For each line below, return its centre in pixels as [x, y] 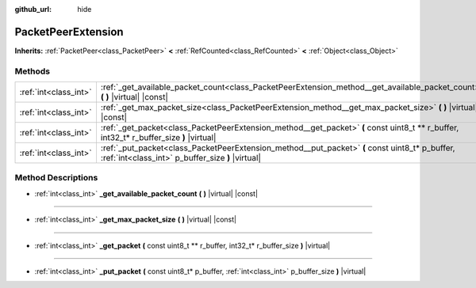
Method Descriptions [56, 178]
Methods [33, 71]
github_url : [33, 9]
